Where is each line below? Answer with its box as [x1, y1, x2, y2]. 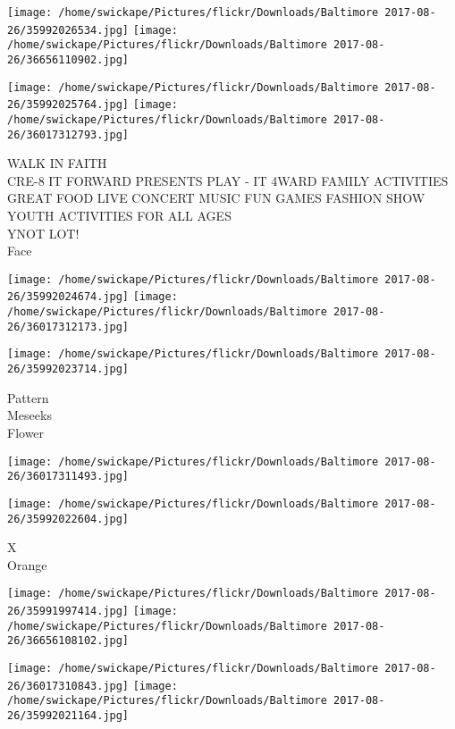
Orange [7, 555, 47, 574]
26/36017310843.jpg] [7, 679, 130, 692]
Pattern [7, 388, 49, 406]
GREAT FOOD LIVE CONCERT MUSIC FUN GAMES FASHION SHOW [7, 189, 426, 207]
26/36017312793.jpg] [7, 128, 130, 141]
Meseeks [7, 406, 52, 424]
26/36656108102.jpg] [7, 634, 130, 648]
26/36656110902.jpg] [7, 53, 130, 66]
